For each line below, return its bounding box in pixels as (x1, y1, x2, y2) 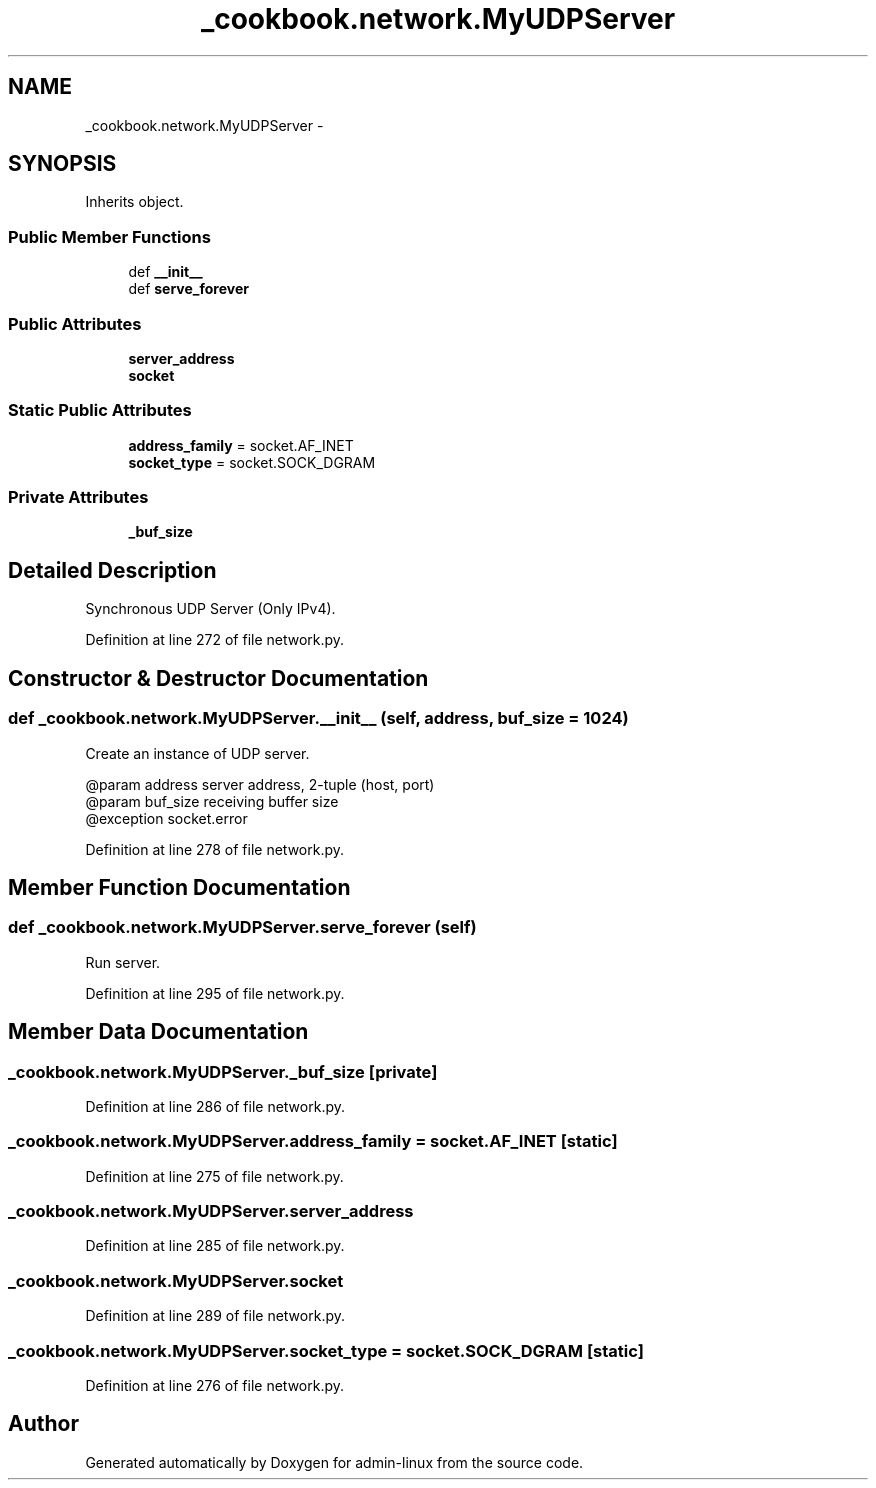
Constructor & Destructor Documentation (8, 665, 429, 691)
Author (8, 1411, 79, 1437)
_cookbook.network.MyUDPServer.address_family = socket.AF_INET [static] (8, 1131, 618, 1152)
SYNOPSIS (8, 151, 117, 177)
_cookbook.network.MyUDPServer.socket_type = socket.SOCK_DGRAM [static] (8, 1340, 644, 1361)
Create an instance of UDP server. (85, 744, 310, 762)
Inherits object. (85, 193, 184, 211)
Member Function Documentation (8, 874, 351, 900)
